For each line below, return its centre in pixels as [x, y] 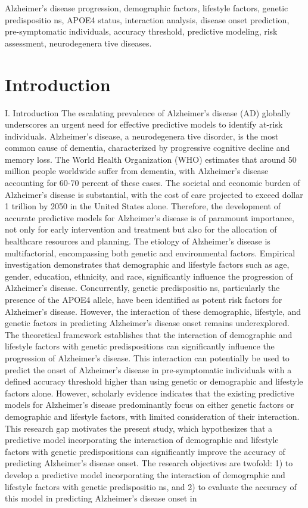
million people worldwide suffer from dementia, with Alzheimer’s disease [137, 171]
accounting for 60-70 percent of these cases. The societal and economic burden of [153, 183]
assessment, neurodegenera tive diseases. [78, 43]
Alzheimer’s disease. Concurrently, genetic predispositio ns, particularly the [142, 288]
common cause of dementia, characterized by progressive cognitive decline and [147, 148]
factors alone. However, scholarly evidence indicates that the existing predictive [150, 393]
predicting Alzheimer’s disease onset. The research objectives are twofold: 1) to [149, 463]
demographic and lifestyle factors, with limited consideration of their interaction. [152, 416]
